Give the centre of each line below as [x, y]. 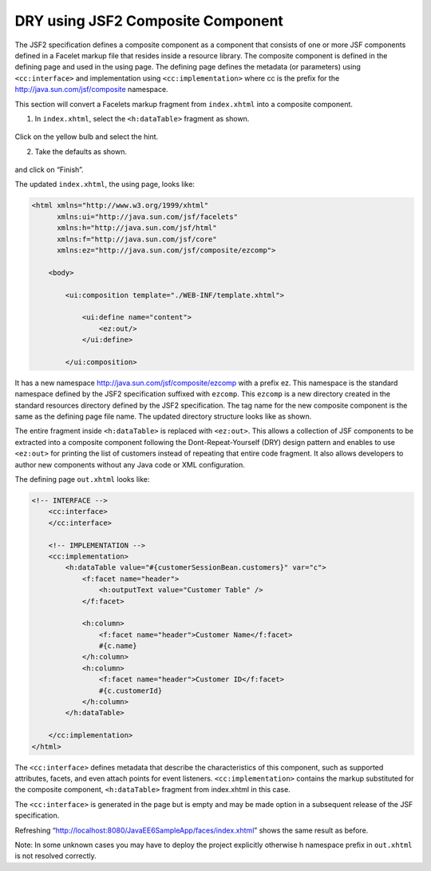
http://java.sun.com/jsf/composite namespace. [91, 89]
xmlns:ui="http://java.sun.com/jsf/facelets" [148, 217]
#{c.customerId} [130, 690]
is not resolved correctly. [56, 856]
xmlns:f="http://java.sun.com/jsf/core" [137, 239]
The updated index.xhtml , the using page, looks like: [105, 185]
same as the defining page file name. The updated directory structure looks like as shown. [163, 416]
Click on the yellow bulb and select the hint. [87, 137]
